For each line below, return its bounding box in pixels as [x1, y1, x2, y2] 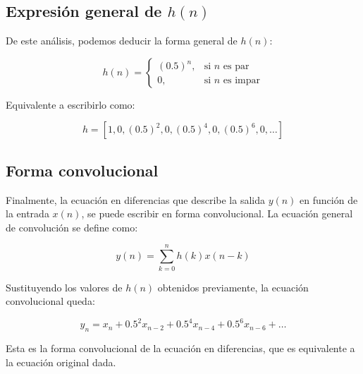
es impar [223, 76, 261, 86]
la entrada [6, 206, 49, 221]
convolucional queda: [6, 294, 95, 308]
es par [223, 61, 250, 72]
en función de [300, 192, 358, 207]
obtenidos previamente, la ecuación [157, 279, 309, 294]
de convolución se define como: [6, 219, 138, 234]
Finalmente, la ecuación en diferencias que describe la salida [6, 192, 265, 207]
